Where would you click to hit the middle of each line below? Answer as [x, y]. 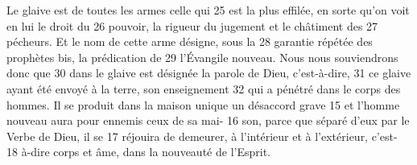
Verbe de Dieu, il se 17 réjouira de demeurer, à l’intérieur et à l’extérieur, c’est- [202, 136]
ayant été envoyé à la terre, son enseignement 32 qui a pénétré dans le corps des [204, 88]
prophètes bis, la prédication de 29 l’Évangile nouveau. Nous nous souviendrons [202, 57]
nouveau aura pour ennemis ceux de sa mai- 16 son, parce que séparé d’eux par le [208, 120]
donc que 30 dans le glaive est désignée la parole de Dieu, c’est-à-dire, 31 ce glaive [209, 73]
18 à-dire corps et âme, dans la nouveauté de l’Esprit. [138, 152]
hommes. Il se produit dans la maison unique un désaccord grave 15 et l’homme [203, 104]
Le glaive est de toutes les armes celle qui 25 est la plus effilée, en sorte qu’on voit [208, 10]
